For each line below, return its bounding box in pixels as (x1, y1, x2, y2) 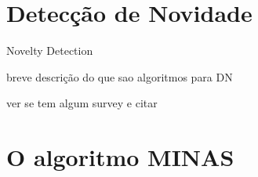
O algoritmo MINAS (6, 141, 234, 173)
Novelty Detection (6, 42, 93, 59)
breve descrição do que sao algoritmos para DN (6, 68, 233, 85)
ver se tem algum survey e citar (6, 95, 158, 111)
